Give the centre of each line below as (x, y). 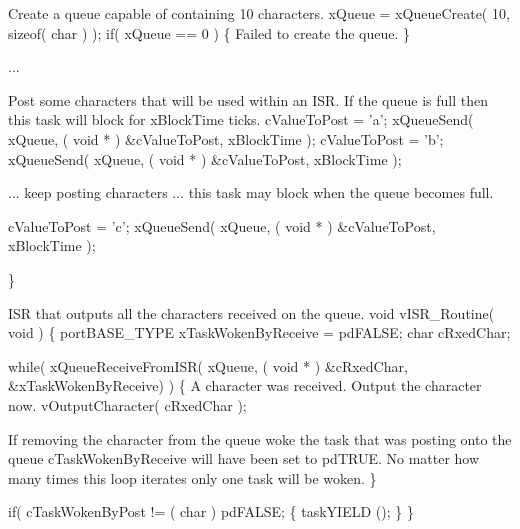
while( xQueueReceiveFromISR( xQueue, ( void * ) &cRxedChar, (208, 365)
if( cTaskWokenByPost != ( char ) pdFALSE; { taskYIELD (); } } (211, 511)
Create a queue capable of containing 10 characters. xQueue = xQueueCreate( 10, (259, 13)
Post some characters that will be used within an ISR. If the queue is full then (248, 99)
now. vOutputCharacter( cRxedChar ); (127, 404)
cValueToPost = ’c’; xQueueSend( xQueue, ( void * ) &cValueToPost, (222, 225)
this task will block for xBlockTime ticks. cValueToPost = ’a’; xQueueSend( (241, 119)
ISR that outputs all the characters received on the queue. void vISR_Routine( (251, 312)
